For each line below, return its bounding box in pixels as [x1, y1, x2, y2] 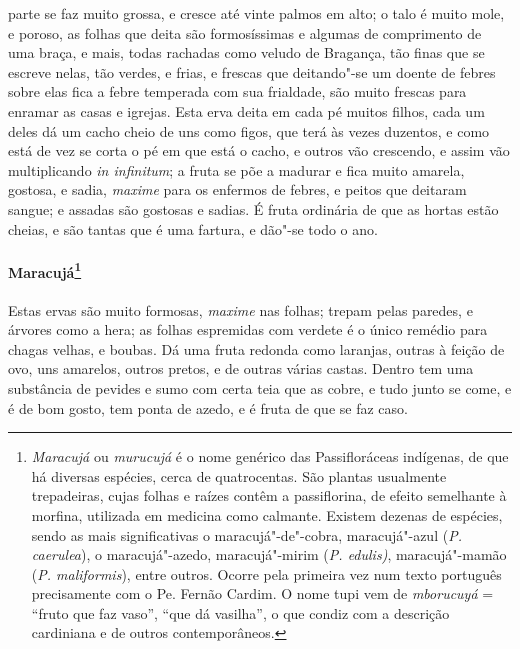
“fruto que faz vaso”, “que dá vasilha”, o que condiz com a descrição [31, 602, 450, 623]
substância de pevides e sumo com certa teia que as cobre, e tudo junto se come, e [8, 377, 512, 398]
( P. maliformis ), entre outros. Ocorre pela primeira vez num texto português [31, 563, 502, 584]
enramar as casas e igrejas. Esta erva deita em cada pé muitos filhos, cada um [8, 100, 485, 121]
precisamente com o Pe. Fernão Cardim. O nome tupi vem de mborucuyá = [31, 583, 494, 604]
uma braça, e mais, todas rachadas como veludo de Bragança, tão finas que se [8, 42, 485, 63]
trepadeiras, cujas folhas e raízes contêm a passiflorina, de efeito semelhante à [31, 485, 507, 506]
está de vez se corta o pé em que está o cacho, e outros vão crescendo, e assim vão [8, 140, 510, 161]
